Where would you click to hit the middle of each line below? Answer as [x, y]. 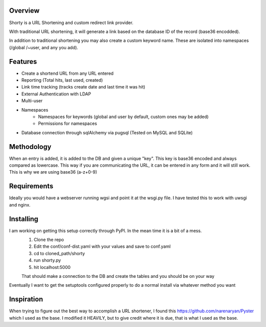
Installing [24, 219]
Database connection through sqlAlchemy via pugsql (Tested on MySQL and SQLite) [107, 132]
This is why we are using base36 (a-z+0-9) [53, 172]
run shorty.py [47, 260]
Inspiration [26, 299]
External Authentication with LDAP [56, 94]
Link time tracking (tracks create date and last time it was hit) [83, 87]
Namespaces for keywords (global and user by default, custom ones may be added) [123, 117]
